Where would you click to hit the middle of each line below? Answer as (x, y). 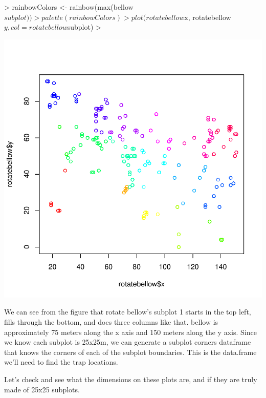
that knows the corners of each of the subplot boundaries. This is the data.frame (130, 352)
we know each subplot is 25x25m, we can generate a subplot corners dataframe (128, 342)
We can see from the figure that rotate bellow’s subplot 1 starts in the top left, (128, 312)
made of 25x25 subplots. (42, 389)
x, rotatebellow (208, 17)
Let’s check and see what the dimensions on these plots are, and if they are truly (131, 379)
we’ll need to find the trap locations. (61, 362)
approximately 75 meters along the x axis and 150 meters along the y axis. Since (130, 332)
